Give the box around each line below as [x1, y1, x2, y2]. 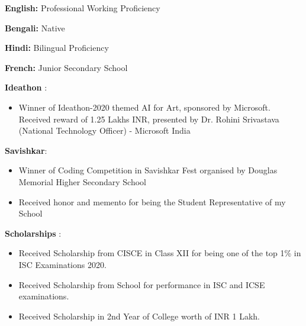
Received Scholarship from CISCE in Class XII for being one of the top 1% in [18, 247, 301, 259]
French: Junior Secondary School [5, 61, 128, 73]
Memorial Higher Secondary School [18, 175, 146, 188]
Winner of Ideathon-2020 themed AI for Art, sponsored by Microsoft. [18, 101, 270, 113]
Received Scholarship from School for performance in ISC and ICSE [18, 278, 265, 291]
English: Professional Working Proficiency [5, 2, 160, 14]
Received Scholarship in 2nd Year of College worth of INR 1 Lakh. [18, 309, 260, 322]
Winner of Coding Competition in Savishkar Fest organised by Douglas [18, 164, 278, 176]
